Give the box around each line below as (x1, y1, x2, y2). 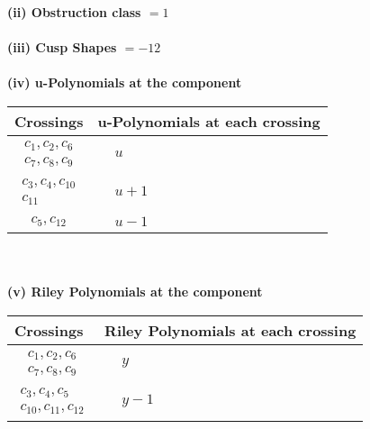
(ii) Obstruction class (7, 3, 141, 21)
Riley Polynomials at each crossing (104, 320, 356, 342)
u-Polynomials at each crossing (97, 110, 320, 132)
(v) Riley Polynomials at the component (7, 282, 263, 301)
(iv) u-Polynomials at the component (7, 73, 242, 92)
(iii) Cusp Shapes (7, 38, 117, 57)
